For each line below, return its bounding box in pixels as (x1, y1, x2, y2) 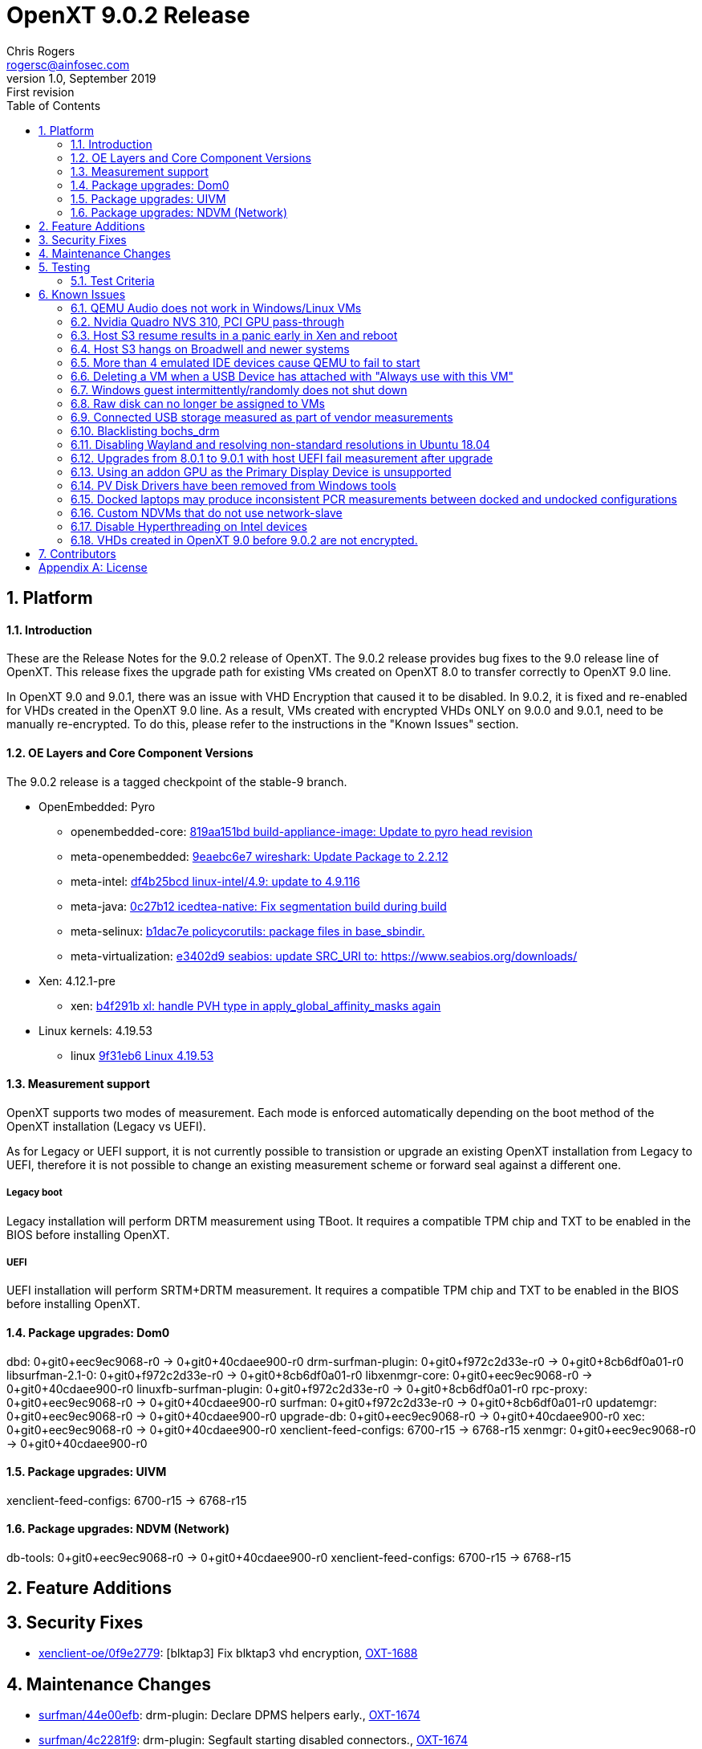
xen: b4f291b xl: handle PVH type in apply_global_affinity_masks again (71, 998, 441, 1013)
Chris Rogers (6, 43, 75, 58)
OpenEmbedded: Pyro (39, 799, 156, 813)
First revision (6, 84, 75, 99)
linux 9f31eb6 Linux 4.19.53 (71, 1048, 214, 1062)
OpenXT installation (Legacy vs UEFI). (6, 1119, 206, 1133)
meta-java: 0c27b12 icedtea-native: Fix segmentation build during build (71, 899, 447, 913)
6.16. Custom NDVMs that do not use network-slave (71, 505, 343, 520)
